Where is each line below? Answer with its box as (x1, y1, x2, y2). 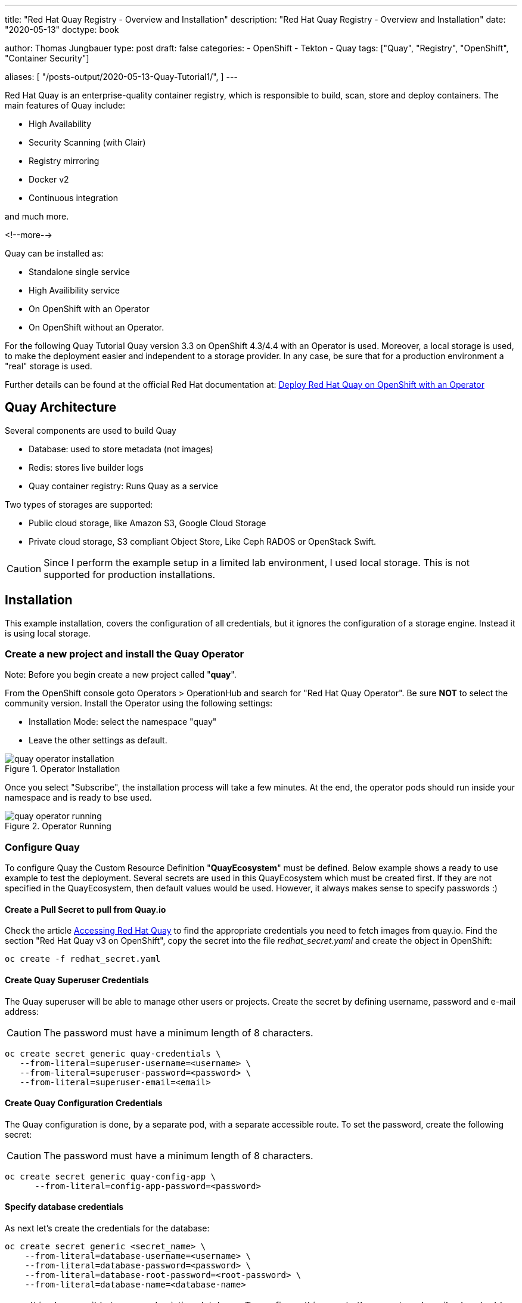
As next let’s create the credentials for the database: (5, 1223, 210, 1234)
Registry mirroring (29, 156, 100, 166)
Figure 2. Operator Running (5, 821, 111, 832)
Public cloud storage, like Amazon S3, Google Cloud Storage (29, 517, 266, 528)
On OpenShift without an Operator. (29, 322, 164, 332)
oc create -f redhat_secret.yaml (5, 954, 161, 964)
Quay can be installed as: (5, 248, 104, 258)
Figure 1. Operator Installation (5, 764, 120, 774)
